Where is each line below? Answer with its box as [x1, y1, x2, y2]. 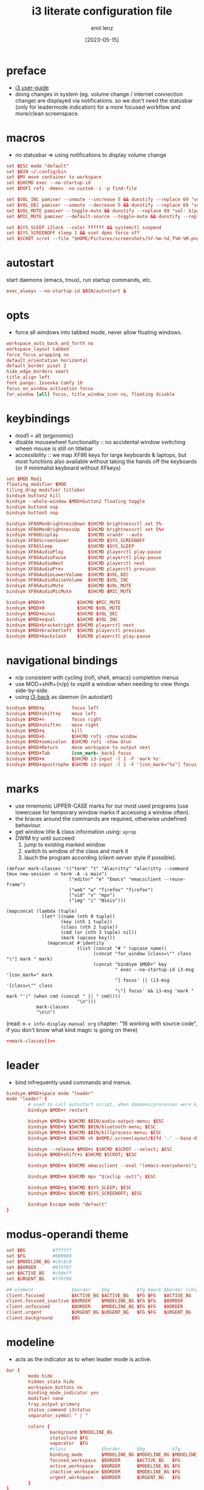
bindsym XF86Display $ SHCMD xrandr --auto [6, 532, 143, 538]
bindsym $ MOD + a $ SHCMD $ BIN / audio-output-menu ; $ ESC [28, 1118, 165, 1124]
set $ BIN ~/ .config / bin [6, 168, 67, 174]
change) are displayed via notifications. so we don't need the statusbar [15, 97, 193, 104]
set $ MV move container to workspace [6, 174, 102, 180]
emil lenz [90, 24, 114, 32]
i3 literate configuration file [32, 4, 172, 18]
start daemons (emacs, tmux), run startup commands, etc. [6, 276, 152, 284]
